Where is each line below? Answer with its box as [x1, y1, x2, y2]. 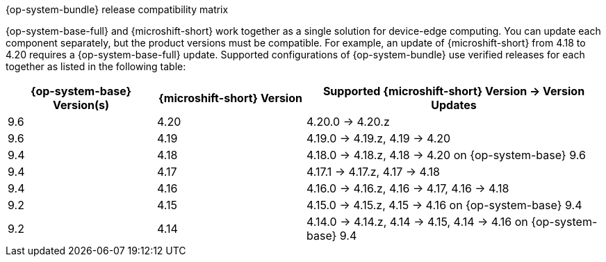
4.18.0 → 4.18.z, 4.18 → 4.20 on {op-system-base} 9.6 [306, 148, 586, 162]
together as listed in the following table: [6, 60, 186, 72]
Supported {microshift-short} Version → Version [322, 84, 585, 98]
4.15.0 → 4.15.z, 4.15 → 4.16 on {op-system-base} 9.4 [306, 198, 582, 212]
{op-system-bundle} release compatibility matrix [6, 3, 229, 15]
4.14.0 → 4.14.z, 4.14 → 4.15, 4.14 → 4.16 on [306, 215, 528, 229]
